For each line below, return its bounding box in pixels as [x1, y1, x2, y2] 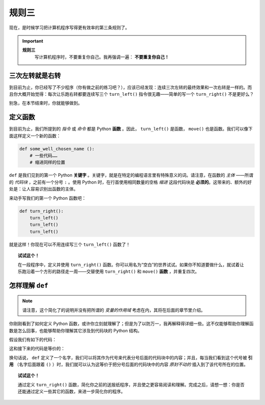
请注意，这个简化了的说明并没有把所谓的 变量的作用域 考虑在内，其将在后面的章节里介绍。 [22, 307, 206, 313]
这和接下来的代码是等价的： [9, 346, 65, 351]
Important [22, 38, 44, 44]
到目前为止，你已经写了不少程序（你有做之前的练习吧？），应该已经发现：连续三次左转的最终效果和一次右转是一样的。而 [9, 84, 252, 90]
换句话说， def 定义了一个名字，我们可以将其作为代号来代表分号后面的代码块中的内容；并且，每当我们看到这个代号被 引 [9, 354, 253, 360]
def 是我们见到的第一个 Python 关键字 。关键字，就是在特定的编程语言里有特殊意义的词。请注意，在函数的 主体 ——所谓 [9, 172, 254, 178]
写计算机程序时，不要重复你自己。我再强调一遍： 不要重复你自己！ [34, 54, 169, 60]
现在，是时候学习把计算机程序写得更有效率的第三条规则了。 [9, 25, 130, 30]
